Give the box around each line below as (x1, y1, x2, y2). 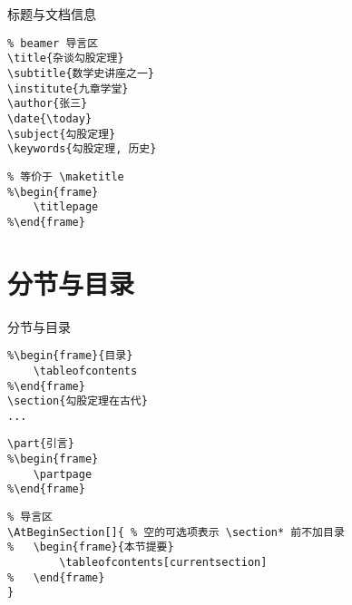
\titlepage (33, 200, 99, 214)
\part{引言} (7, 437, 74, 451)
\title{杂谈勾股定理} (7, 52, 124, 65)
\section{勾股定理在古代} (7, 395, 148, 408)
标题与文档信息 (7, 5, 96, 23)
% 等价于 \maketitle (7, 170, 124, 183)
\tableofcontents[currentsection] (59, 556, 268, 570)
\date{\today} (7, 112, 93, 125)
